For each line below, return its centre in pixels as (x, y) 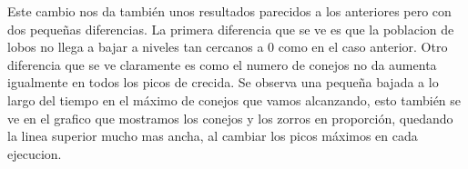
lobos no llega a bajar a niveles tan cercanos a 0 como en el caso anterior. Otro (228, 47)
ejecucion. (35, 153)
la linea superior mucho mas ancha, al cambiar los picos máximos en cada (213, 136)
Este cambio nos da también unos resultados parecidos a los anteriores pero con (229, 11)
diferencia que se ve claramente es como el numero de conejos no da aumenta (222, 64)
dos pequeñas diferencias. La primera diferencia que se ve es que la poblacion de (231, 29)
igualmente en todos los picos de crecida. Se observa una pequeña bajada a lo (223, 82)
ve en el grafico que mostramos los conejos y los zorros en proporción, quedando (230, 118)
